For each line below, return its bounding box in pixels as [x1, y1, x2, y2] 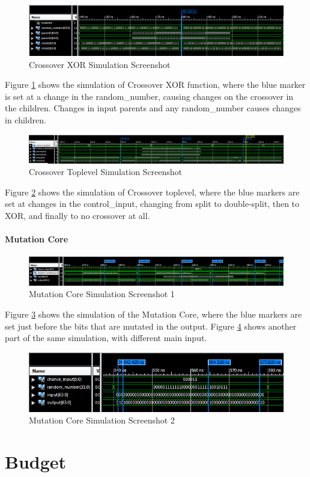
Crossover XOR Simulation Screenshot [29, 58, 171, 70]
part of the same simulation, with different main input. [5, 331, 207, 344]
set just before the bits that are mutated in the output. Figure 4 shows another [5, 319, 297, 332]
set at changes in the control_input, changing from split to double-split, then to [5, 197, 300, 210]
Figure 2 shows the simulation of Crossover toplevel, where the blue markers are [5, 185, 300, 198]
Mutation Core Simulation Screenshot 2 [29, 414, 175, 426]
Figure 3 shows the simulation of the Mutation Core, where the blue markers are [5, 307, 302, 320]
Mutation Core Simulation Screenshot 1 [29, 288, 175, 300]
